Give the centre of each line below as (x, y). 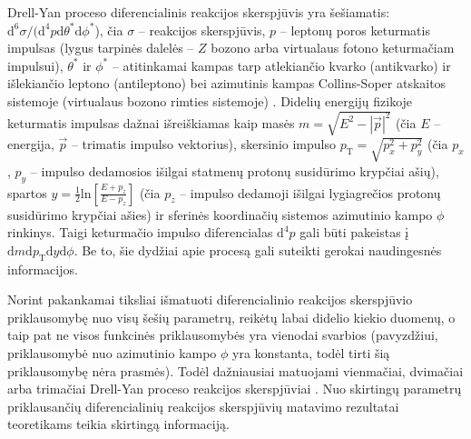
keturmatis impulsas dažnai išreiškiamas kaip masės (151, 122)
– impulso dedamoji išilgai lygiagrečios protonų (310, 192)
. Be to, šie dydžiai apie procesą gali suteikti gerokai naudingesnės (258, 249)
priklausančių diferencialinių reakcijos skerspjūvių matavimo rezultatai (203, 406)
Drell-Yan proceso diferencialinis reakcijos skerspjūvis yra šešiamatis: (199, 12)
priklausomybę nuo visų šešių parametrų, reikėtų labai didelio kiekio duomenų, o (231, 317)
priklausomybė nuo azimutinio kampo (112, 353)
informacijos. (43, 269)
